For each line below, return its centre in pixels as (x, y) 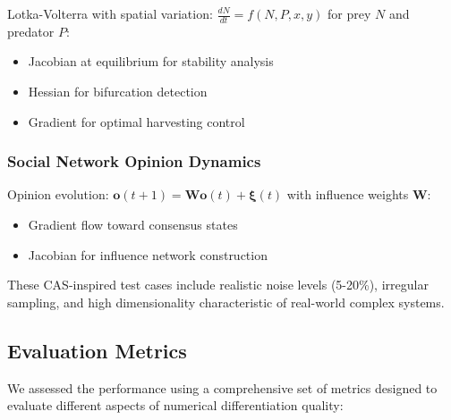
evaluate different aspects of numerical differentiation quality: (175, 405)
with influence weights (348, 194)
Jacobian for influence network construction (148, 254)
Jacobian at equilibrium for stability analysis (151, 61)
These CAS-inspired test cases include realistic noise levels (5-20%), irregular (218, 285)
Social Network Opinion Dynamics (134, 161)
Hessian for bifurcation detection (118, 92)
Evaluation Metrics (97, 350)
